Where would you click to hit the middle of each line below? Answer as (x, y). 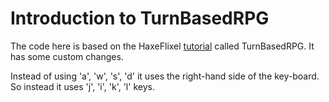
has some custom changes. (67, 56)
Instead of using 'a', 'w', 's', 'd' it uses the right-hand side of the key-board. (165, 76)
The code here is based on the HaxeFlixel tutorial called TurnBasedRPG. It (162, 46)
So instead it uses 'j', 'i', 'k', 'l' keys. (82, 86)
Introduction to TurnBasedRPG (140, 18)
